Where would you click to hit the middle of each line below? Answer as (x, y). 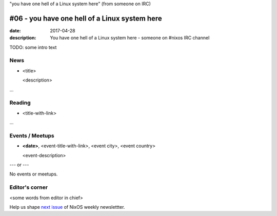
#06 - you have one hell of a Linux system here (86, 18)
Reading (20, 103)
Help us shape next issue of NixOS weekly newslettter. (67, 207)
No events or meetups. (34, 174)
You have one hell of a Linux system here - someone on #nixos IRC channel (130, 38)
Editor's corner (29, 187)
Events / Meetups (32, 135)
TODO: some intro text (33, 47)
